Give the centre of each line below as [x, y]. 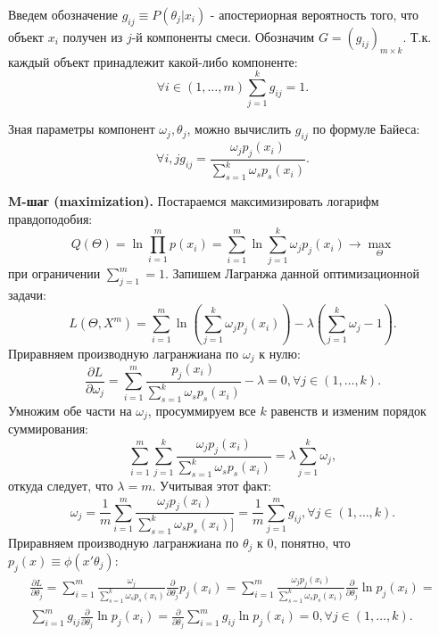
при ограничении [54, 273]
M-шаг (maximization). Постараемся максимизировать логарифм [194, 201]
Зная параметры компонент [82, 129]
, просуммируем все [202, 410]
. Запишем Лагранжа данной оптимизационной [292, 273]
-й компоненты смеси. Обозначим [223, 36]
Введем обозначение [63, 14]
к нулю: [280, 353]
